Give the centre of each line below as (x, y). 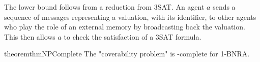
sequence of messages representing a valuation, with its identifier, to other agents (130, 17)
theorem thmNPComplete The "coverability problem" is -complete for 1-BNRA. (127, 54)
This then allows (30, 36)
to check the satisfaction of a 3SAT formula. (133, 36)
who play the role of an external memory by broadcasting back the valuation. (125, 27)
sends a (224, 7)
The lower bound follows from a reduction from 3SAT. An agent (104, 7)
